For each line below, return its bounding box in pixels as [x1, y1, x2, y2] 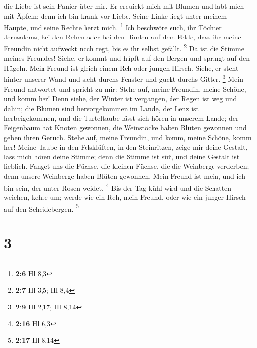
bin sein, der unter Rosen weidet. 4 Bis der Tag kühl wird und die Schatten [4, 181, 232, 193]
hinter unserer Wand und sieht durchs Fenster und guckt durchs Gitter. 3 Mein [4, 73, 244, 84]
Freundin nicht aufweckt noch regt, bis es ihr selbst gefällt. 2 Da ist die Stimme [4, 42, 244, 53]
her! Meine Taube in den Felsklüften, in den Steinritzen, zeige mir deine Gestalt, [4, 142, 248, 152]
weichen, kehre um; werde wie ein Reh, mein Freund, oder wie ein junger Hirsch [4, 192, 246, 202]
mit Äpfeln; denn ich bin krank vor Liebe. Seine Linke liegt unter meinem [4, 10, 227, 21]
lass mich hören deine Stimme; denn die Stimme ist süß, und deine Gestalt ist [4, 151, 240, 161]
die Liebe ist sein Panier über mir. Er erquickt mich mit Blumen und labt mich [4, 1, 244, 11]
